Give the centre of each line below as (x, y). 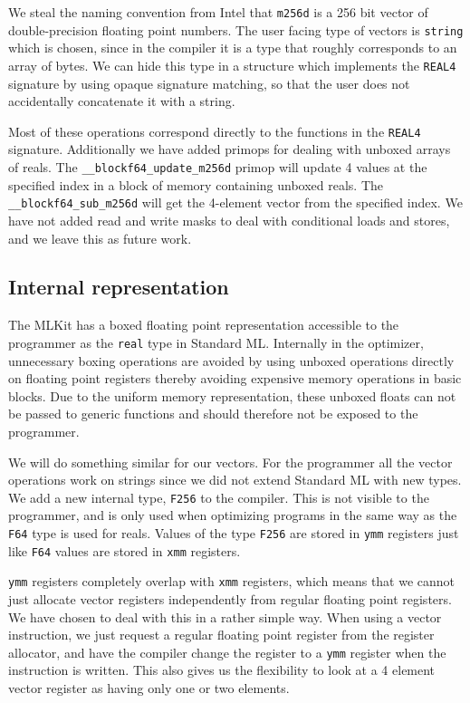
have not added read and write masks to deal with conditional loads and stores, (229, 220)
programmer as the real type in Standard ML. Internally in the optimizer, (216, 342)
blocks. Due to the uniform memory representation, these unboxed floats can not (232, 395)
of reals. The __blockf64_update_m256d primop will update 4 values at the (218, 167)
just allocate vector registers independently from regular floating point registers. (230, 598)
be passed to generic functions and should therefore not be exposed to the (213, 414)
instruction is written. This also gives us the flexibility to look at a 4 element (222, 670)
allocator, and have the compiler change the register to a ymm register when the (227, 652)
